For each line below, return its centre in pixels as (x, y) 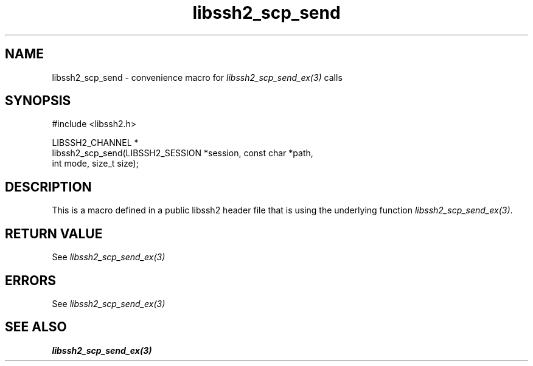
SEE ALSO (36, 327)
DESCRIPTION (48, 187)
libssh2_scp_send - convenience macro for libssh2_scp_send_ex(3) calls (197, 77)
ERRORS (31, 280)
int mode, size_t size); (95, 164)
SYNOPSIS (38, 101)
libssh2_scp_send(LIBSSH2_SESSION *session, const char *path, (183, 153)
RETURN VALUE (54, 233)
